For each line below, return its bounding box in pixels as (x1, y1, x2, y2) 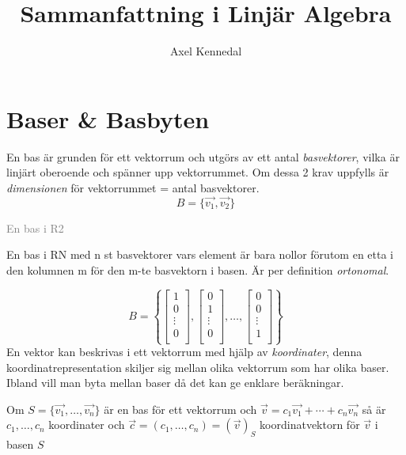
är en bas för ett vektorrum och (104, 400, 257, 417)
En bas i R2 (6, 219, 64, 236)
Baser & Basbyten (6, 102, 210, 135)
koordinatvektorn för (260, 416, 360, 433)
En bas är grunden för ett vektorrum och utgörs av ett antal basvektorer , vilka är (6, 148, 400, 165)
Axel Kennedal (169, 43, 242, 59)
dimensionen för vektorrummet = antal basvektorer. (6, 179, 260, 195)
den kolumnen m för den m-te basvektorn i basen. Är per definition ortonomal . (6, 261, 389, 278)
